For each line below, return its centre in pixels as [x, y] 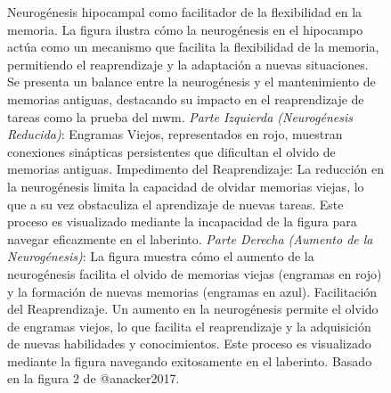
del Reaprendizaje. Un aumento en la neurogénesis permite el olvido [193, 309]
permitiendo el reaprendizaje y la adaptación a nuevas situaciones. [188, 64]
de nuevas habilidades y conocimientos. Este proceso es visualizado [189, 344]
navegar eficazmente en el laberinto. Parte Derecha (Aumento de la [190, 238]
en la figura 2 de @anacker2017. [94, 378]
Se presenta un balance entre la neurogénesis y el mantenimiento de [191, 82]
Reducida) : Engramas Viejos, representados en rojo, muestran [175, 134]
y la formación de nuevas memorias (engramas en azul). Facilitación [192, 291]
